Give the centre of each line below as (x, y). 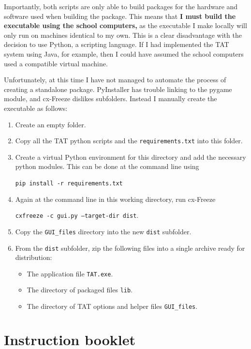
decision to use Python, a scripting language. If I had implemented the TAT (117, 44)
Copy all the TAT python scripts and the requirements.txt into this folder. (129, 141)
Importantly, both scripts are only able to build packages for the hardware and (121, 6)
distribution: (34, 257)
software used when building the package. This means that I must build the (120, 16)
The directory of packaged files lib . (80, 290)
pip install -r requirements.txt (69, 183)
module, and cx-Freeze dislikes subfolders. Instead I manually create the (111, 99)
